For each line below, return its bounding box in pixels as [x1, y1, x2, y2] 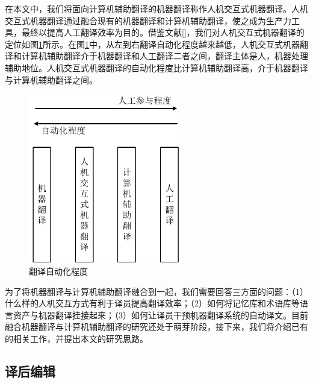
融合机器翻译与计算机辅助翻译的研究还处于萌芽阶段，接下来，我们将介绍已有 [5, 320, 308, 333]
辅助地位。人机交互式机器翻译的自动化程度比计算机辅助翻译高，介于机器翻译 [5, 61, 308, 74]
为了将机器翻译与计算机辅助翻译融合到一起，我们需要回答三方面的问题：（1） [5, 285, 308, 297]
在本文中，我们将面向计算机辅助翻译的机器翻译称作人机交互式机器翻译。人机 [5, 2, 308, 14]
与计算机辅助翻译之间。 [5, 73, 98, 86]
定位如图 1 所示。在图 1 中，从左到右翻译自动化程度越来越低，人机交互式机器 [5, 37, 300, 50]
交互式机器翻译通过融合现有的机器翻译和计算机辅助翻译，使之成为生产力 [5, 14, 291, 27]
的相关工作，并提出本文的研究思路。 [5, 332, 148, 344]
